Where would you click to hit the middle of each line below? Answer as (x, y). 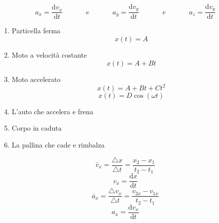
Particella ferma (36, 31)
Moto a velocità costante (49, 55)
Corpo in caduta (37, 128)
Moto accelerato (36, 79)
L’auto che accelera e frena (53, 111)
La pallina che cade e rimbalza (58, 144)
